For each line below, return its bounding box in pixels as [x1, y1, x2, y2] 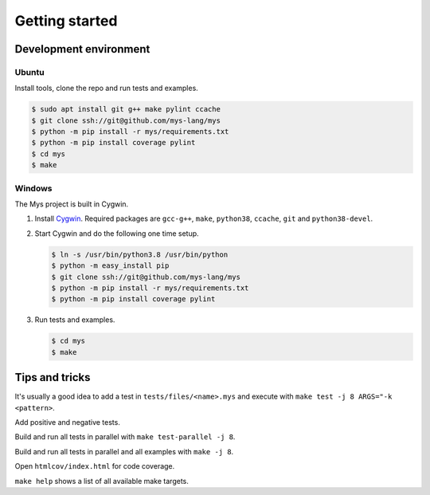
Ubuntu [14, 66, 45, 77]
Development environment [14, 42, 150, 56]
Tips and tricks [14, 371, 91, 384]
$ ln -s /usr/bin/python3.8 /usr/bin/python [51, 249, 229, 259]
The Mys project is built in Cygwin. [14, 199, 129, 209]
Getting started [14, 12, 118, 29]
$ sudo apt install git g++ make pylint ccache [31, 104, 221, 114]
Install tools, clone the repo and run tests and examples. [14, 84, 198, 93]
